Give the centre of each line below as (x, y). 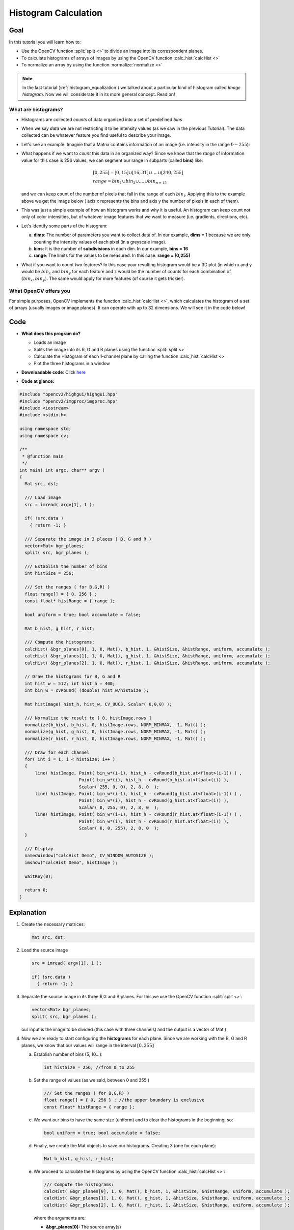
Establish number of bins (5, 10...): (68, 1054)
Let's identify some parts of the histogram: (64, 226)
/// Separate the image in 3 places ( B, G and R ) (88, 539)
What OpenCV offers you (40, 291)
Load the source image (45, 950)
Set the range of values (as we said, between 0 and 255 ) (92, 1080)
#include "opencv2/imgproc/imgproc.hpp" (68, 401)
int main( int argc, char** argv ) (62, 470)
